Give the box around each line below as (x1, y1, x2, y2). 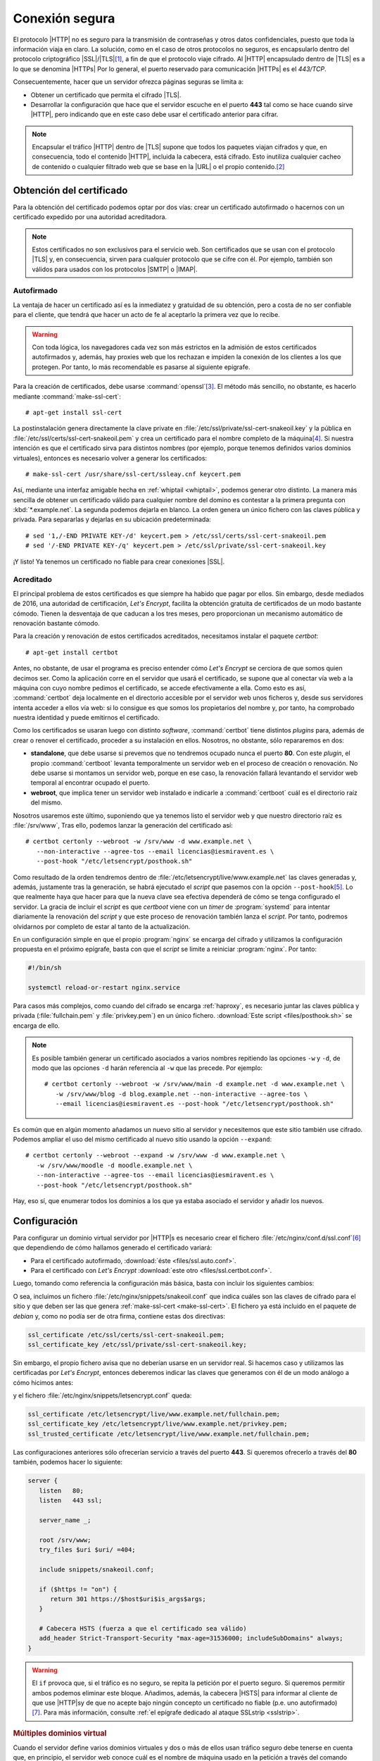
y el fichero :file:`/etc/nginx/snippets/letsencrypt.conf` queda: (13, 1391, 192, 1400)
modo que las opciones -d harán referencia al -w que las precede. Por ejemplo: (32, 1064, 263, 1072)
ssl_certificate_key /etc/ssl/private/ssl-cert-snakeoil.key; (27, 1340, 247, 1348)
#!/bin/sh (27, 964, 62, 972)
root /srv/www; (39, 1536, 91, 1544)
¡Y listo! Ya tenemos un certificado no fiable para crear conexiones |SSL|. (13, 557, 225, 566)
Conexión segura (13, 11, 115, 26)
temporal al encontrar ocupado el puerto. (30, 778, 151, 787)
